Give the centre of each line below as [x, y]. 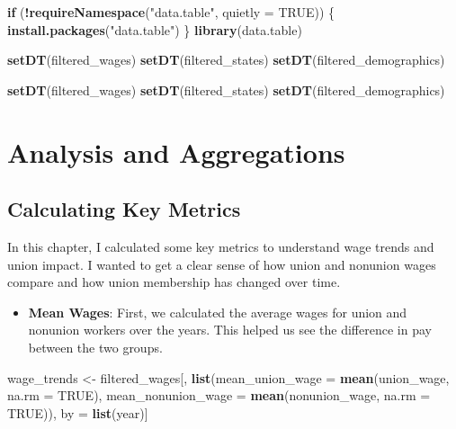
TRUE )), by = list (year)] [78, 412]
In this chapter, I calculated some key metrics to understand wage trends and [221, 246]
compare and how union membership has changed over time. [174, 282]
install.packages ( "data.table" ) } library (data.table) [155, 29]
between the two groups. [95, 347]
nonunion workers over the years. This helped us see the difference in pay [230, 330]
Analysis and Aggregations [176, 152]
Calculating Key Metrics [124, 209]
